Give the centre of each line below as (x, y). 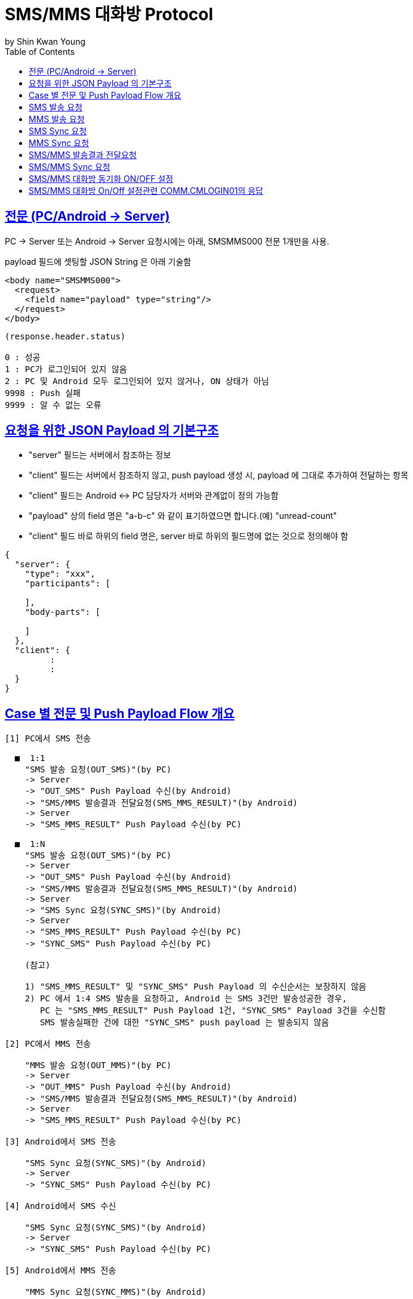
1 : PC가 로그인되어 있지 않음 (66, 369)
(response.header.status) (65, 336)
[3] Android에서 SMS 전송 (61, 1142)
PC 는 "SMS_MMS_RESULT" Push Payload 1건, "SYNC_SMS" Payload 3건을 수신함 (213, 1011)
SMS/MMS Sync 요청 (70, 166)
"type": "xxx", (60, 574)
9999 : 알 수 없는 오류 (53, 405)
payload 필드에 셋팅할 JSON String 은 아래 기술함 (98, 261)
